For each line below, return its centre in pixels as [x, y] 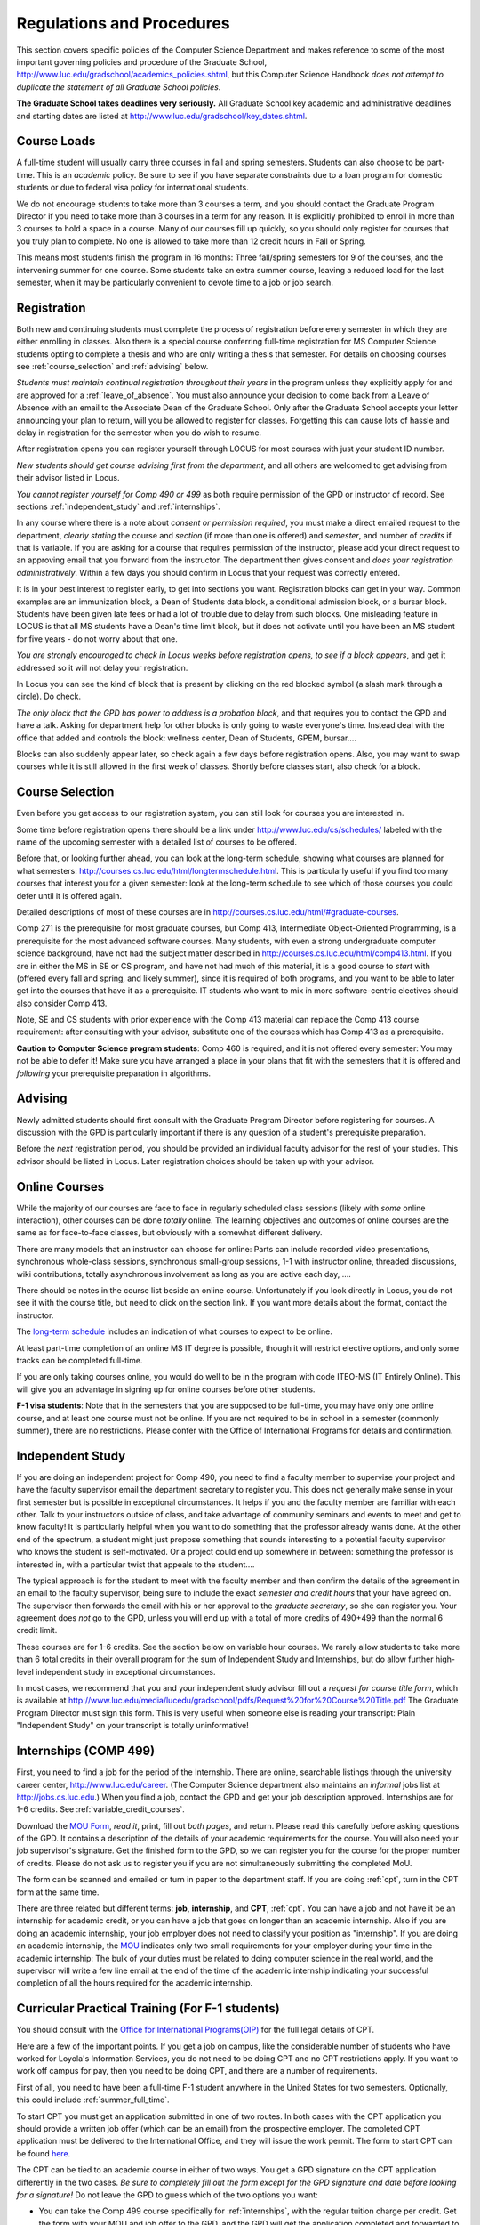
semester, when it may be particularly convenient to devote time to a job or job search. [175, 282]
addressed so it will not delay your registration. [102, 667]
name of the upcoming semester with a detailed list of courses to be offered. [157, 842]
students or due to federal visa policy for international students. [132, 188]
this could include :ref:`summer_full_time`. [93, 2100]
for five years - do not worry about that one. [97, 639]
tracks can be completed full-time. [80, 1360]
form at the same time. [58, 1892]
